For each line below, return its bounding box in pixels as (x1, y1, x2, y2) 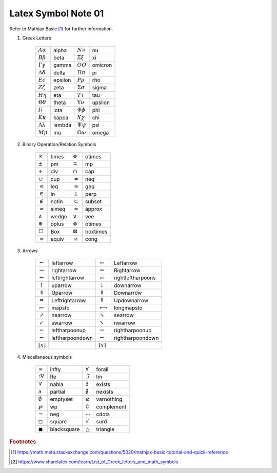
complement (96, 403, 127, 410)
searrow (113, 312, 134, 319)
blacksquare (50, 425, 80, 433)
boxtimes (85, 228, 108, 235)
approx (85, 205, 103, 213)
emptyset (50, 396, 73, 403)
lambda (53, 121, 72, 129)
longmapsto (113, 304, 143, 312)
